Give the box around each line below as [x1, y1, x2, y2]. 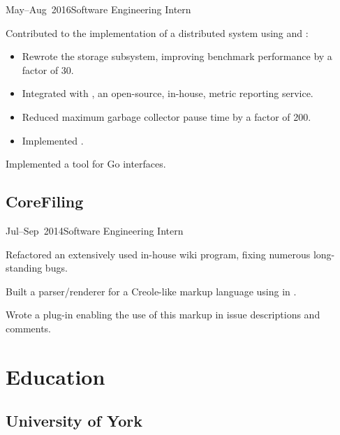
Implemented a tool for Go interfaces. [6, 156, 166, 171]
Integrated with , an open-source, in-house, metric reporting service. [22, 86, 313, 101]
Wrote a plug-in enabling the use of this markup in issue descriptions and [6, 307, 320, 322]
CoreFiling [6, 191, 84, 212]
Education [6, 362, 105, 390]
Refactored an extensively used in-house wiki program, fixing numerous [6, 246, 311, 261]
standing [6, 260, 43, 275]
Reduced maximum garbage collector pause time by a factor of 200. [22, 109, 311, 124]
